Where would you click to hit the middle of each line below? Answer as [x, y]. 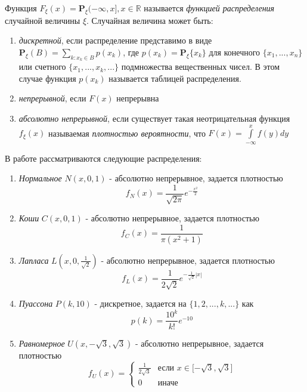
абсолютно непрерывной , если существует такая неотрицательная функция [154, 118]
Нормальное [40, 178]
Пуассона [36, 303]
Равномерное [42, 343]
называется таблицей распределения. [175, 78]
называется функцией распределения [209, 8]
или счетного [42, 67]
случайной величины [43, 20]
